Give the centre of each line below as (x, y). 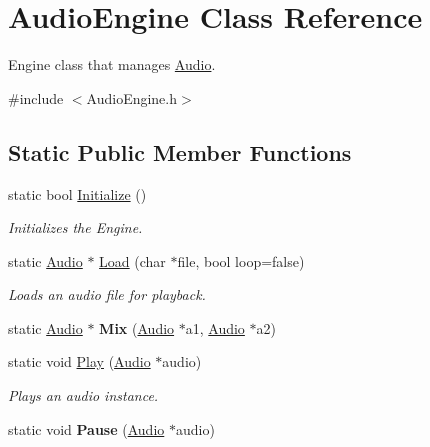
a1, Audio (215, 327)
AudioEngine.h (132, 97)
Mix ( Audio (137, 327)
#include (36, 97)
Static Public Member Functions (180, 151)
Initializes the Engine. (75, 227)
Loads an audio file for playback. (107, 294)
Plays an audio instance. (83, 395)
